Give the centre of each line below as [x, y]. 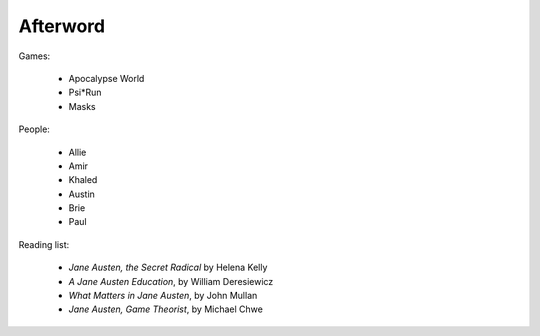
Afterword [61, 26]
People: [34, 129]
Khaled [83, 180]
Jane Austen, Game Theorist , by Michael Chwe [166, 309]
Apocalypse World [106, 78]
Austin [81, 194]
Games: [34, 56]
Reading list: [44, 244]
